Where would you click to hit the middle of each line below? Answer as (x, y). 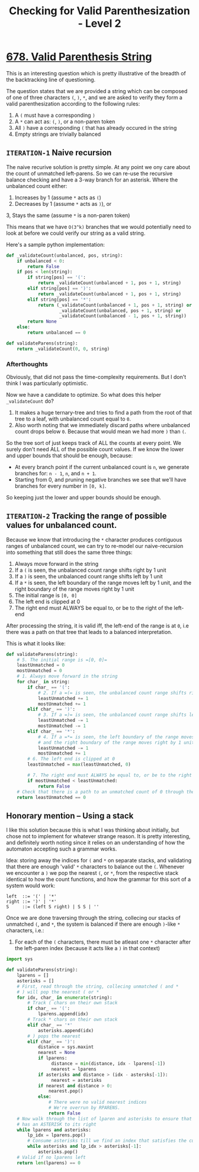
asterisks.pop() (58, 1152)
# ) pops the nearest (54, 1036)
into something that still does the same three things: (69, 552)
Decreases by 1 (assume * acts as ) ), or (63, 203)
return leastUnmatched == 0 (51, 797)
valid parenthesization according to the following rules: (73, 103)
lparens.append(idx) (63, 1014)
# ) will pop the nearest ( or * (58, 992)
